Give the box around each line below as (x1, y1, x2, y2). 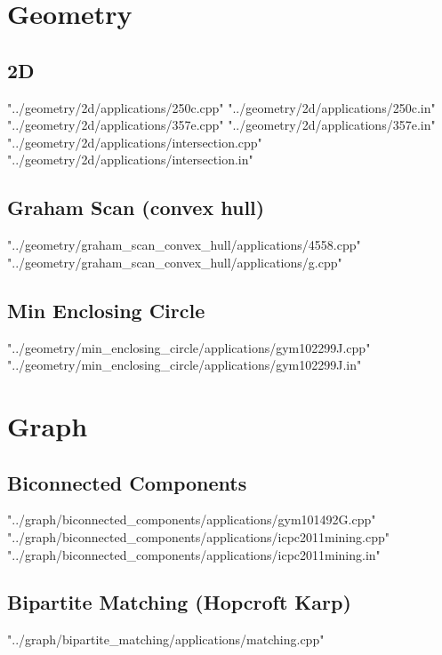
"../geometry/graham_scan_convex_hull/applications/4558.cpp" (7, 236, 361, 254)
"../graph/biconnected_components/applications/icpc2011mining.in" (7, 545, 381, 563)
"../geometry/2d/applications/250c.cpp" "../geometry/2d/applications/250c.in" (7, 98, 436, 116)
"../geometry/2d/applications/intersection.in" (7, 150, 253, 169)
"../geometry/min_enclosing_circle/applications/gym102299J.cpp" (7, 338, 371, 356)
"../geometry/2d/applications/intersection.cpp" (7, 132, 262, 151)
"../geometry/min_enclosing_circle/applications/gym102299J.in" (7, 355, 362, 374)
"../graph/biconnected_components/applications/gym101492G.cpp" (7, 510, 376, 529)
